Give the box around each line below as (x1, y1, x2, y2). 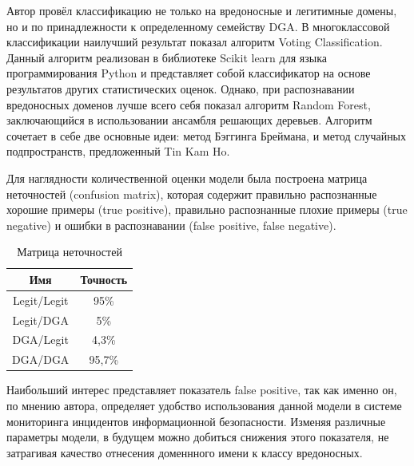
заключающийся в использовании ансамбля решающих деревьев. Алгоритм (6, 112, 372, 128)
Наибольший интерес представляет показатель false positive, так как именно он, (6, 381, 397, 398)
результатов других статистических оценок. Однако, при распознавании (6, 80, 355, 97)
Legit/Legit (12, 291, 69, 308)
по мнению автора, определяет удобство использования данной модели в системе (6, 397, 402, 413)
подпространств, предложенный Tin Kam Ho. (6, 143, 230, 160)
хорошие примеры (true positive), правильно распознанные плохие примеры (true (6, 201, 408, 218)
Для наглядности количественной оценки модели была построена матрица (6, 169, 368, 186)
